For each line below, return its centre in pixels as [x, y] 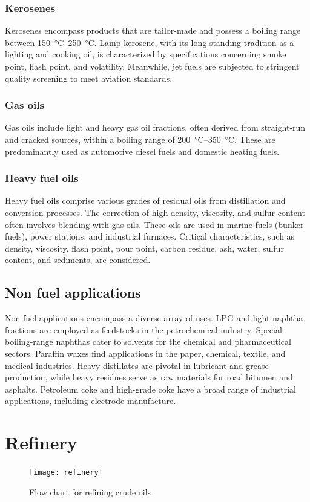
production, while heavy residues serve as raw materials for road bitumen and [149, 377]
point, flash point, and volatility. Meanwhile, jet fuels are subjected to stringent [152, 66]
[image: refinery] [66, 473]
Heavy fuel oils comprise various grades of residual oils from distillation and [145, 200]
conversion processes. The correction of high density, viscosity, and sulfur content [155, 212]
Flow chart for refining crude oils [90, 491]
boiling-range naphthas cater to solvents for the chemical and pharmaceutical [148, 341]
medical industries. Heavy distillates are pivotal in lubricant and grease [137, 365]
